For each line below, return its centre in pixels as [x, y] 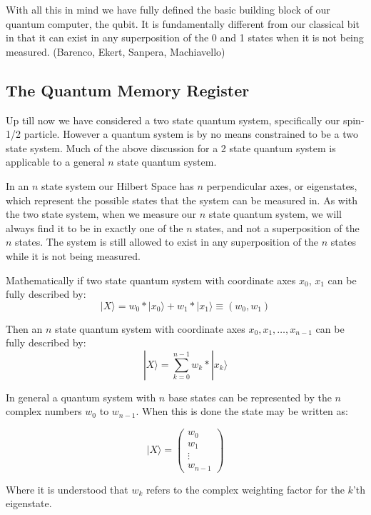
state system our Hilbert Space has [118, 185]
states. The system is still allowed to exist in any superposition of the [167, 242]
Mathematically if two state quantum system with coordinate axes [151, 280]
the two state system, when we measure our [101, 214]
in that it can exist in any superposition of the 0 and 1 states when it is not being [185, 37]
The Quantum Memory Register [128, 90]
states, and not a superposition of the [278, 227]
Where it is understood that [67, 489]
